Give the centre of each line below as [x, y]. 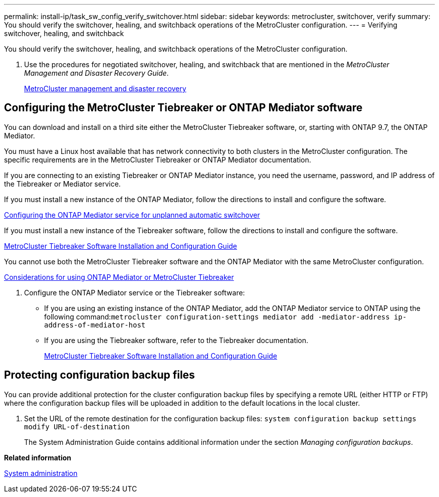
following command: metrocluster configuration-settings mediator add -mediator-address [217, 316]
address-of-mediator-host [95, 325]
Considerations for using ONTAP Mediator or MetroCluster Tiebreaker [119, 277]
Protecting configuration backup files [99, 375]
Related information [38, 457]
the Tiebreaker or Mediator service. [62, 184]
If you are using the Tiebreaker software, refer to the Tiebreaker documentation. [176, 340]
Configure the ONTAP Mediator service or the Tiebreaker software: [135, 292]
